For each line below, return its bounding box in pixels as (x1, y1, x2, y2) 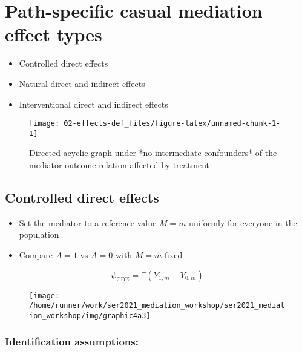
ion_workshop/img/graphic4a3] (29, 311, 151, 320)
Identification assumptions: (5, 334, 139, 349)
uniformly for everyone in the (189, 216, 297, 229)
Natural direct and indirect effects (19, 77, 145, 90)
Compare (19, 248, 53, 261)
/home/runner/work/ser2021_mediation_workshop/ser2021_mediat (29, 301, 285, 310)
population (19, 228, 59, 241)
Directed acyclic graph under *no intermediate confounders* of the (29, 146, 277, 159)
